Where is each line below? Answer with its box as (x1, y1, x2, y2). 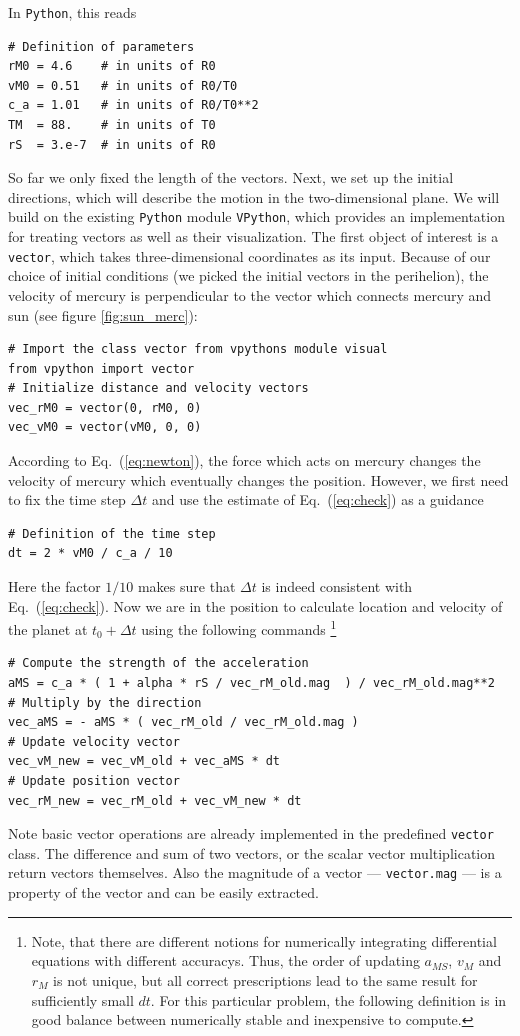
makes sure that (137, 576, 236, 597)
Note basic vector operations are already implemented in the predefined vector (8, 823, 494, 844)
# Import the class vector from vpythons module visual (8, 342, 388, 357)
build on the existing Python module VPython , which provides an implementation (8, 206, 505, 227)
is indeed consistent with (261, 576, 413, 597)
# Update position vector (8, 774, 180, 789)
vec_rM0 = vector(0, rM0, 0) (8, 400, 202, 415)
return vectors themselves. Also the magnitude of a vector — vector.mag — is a (8, 862, 502, 883)
